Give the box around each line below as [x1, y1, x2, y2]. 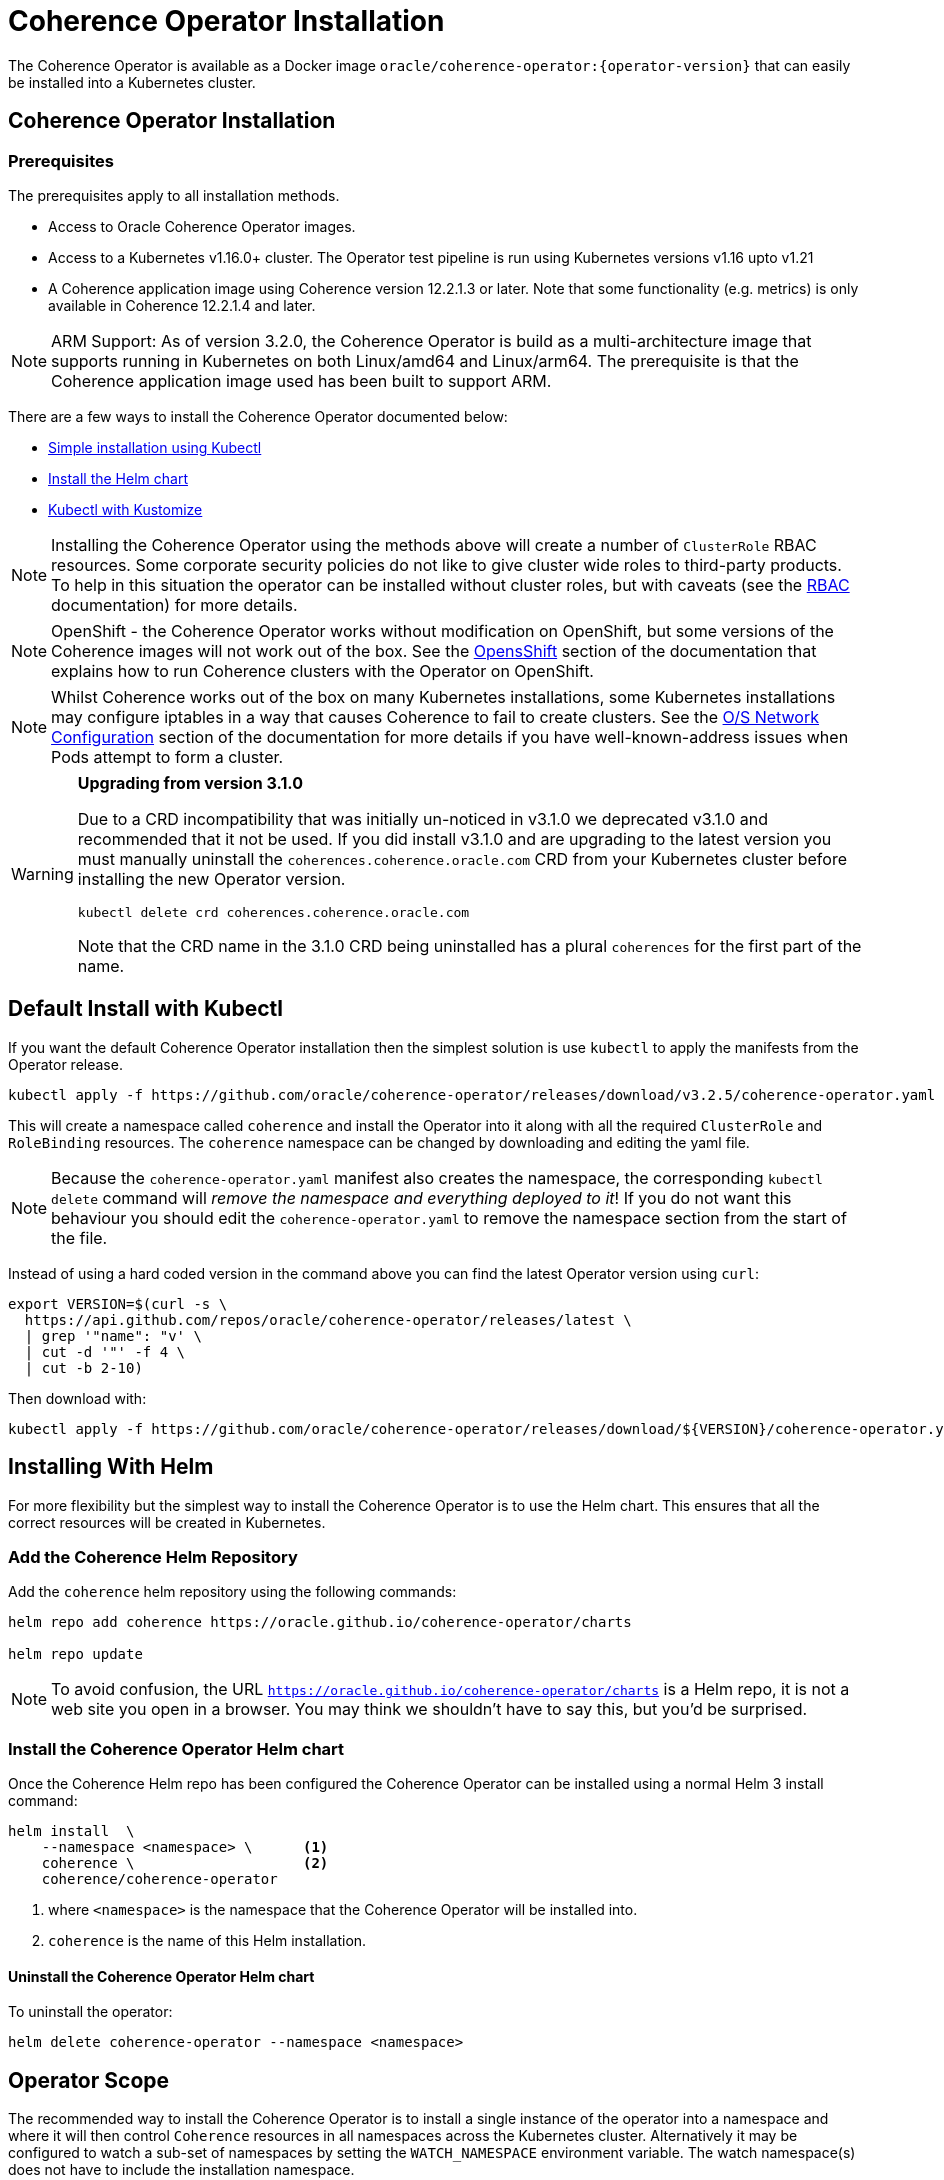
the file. [51, 1227, 108, 1248]
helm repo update [8, 1646, 143, 1663]
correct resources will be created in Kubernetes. [8, 1513, 326, 1531]
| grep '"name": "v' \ [24, 1327, 202, 1344]
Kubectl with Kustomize [48, 500, 203, 518]
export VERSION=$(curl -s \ [8, 1295, 228, 1312]
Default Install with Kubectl [8, 996, 283, 1022]
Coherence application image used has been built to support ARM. [51, 370, 552, 391]
